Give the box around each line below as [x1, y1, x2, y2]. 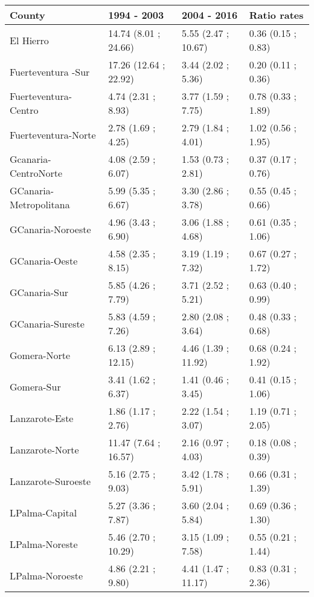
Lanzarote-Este [10, 411, 74, 425]
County [10, 8, 45, 22]
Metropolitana [10, 197, 70, 211]
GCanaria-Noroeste [10, 222, 91, 236]
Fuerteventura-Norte [10, 127, 96, 142]
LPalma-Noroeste [10, 568, 83, 582]
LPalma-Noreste [10, 536, 78, 551]
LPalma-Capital [10, 505, 77, 519]
